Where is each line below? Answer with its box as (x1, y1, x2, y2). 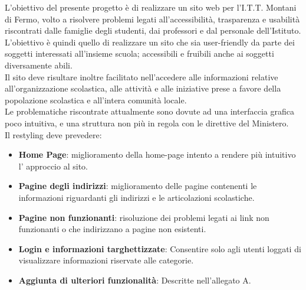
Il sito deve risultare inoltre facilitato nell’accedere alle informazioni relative (5, 70, 278, 83)
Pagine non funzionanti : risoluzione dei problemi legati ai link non (18, 211, 269, 223)
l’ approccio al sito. (18, 159, 88, 172)
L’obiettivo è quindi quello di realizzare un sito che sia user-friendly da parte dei (5, 35, 295, 48)
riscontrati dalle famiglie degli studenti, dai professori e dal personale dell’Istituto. (5, 24, 301, 37)
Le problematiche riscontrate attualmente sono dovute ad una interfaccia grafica (5, 105, 294, 118)
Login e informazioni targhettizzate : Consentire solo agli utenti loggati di (18, 242, 301, 255)
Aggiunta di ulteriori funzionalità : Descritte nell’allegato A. (18, 273, 251, 286)
